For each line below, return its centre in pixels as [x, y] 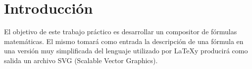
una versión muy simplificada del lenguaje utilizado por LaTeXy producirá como [126, 51]
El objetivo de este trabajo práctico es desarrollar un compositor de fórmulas [121, 32]
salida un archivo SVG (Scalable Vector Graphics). [81, 60]
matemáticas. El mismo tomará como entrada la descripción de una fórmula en [124, 41]
